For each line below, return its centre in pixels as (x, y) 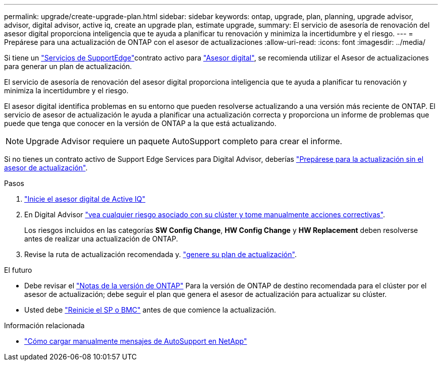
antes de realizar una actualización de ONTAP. (101, 239)
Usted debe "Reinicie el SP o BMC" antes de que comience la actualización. (150, 310)
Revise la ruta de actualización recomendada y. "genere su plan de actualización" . (160, 254)
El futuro (18, 270)
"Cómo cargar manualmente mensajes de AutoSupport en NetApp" (136, 341)
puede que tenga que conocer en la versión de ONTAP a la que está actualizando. (140, 123)
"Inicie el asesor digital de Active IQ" (85, 199)
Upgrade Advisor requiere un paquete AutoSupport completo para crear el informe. (184, 141)
